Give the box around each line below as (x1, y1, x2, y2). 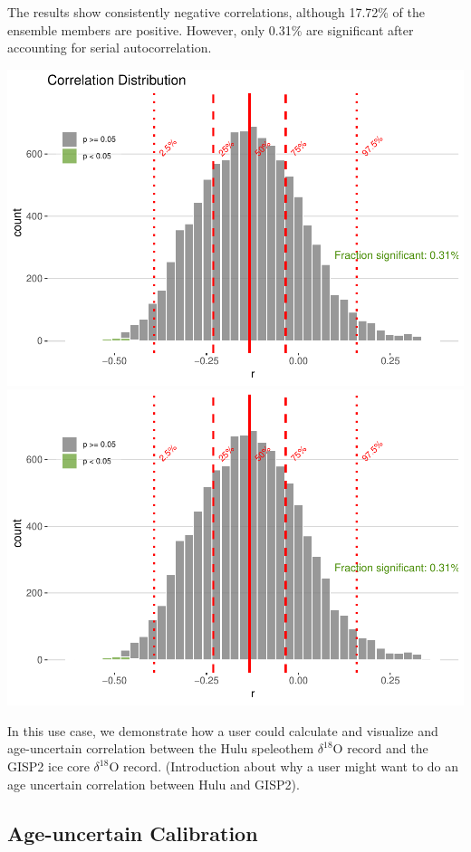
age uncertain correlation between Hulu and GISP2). (7, 774, 300, 793)
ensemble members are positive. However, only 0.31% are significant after (7, 20, 414, 39)
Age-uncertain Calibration (7, 818, 258, 847)
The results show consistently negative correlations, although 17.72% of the (7, 3, 426, 21)
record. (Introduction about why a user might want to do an (122, 757, 459, 775)
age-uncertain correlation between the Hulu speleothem (7, 739, 314, 758)
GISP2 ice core (7, 757, 90, 775)
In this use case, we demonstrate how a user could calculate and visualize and (7, 721, 438, 740)
